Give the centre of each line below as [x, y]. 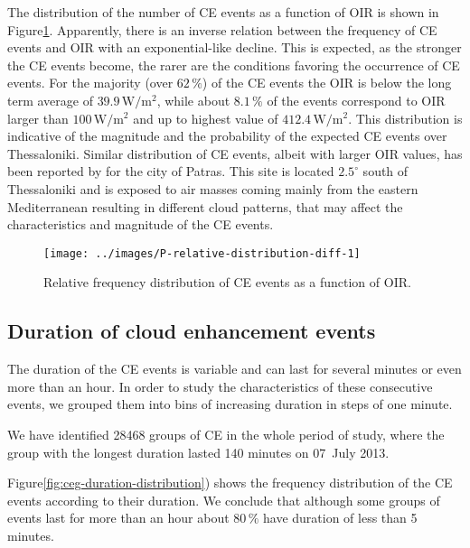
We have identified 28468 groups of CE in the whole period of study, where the [226, 434]
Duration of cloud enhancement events [192, 331]
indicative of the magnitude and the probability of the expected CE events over [227, 136]
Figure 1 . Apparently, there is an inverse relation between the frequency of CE [222, 29]
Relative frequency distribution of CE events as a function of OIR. [227, 282]
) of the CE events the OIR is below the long [327, 83]
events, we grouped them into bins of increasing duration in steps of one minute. [230, 404]
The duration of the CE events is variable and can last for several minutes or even [235, 369]
